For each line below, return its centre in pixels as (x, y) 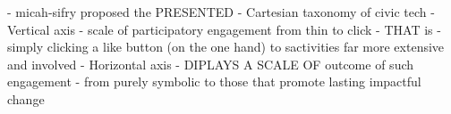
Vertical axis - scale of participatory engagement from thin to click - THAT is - (224, 29)
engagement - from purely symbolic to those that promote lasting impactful (214, 81)
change (26, 98)
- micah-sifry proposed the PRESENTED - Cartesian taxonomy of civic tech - (221, 12)
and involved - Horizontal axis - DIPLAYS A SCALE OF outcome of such (211, 64)
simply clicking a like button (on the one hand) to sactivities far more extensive (226, 47)
